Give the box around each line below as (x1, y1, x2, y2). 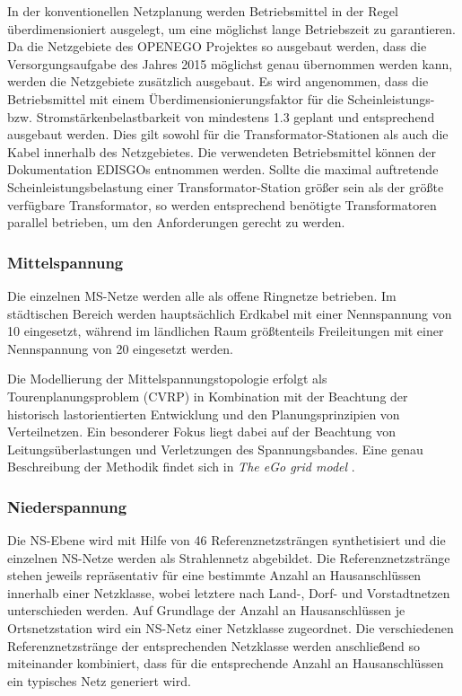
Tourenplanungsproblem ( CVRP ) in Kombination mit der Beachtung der (7, 386, 408, 405)
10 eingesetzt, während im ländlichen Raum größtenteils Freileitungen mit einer (7, 322, 444, 340)
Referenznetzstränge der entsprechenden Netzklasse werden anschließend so (7, 636, 421, 655)
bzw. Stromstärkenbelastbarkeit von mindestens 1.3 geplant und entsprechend (7, 107, 435, 126)
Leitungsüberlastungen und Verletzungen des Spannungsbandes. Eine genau (7, 439, 423, 458)
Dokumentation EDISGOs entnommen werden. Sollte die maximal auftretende (7, 160, 439, 179)
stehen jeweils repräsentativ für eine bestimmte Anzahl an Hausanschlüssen (7, 566, 422, 585)
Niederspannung (7, 495, 127, 517)
